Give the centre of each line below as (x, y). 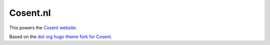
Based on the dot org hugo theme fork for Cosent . (61, 37)
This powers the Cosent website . (43, 28)
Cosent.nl (30, 13)
